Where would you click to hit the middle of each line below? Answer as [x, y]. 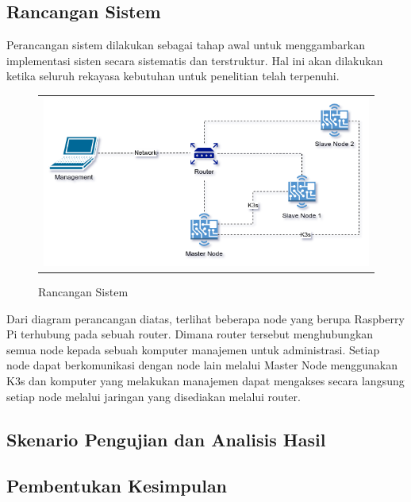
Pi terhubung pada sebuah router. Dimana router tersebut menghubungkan [190, 334]
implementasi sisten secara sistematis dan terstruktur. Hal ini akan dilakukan [195, 60]
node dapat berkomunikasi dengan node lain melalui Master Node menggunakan [202, 365]
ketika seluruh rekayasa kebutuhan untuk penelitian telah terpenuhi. [173, 76]
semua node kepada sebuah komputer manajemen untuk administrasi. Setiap [193, 349]
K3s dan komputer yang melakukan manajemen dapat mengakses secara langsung [205, 380]
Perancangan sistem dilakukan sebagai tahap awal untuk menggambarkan [186, 45]
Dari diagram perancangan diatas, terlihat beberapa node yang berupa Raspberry [205, 318]
